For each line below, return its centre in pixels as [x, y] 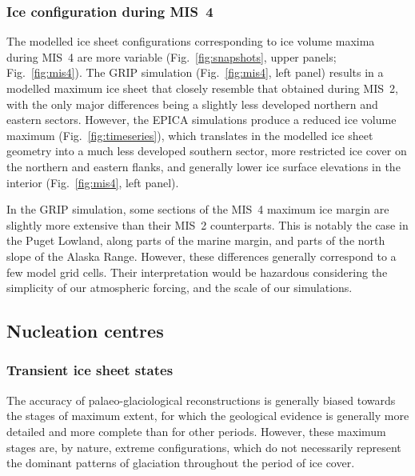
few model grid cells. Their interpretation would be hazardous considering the [197, 272]
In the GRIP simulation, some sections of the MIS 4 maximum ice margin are [198, 209]
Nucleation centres [85, 331]
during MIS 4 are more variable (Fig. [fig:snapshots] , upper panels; [172, 56]
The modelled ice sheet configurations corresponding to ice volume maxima [191, 41]
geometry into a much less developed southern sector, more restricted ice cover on [207, 151]
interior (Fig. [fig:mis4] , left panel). [93, 182]
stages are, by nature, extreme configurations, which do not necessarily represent [204, 447]
